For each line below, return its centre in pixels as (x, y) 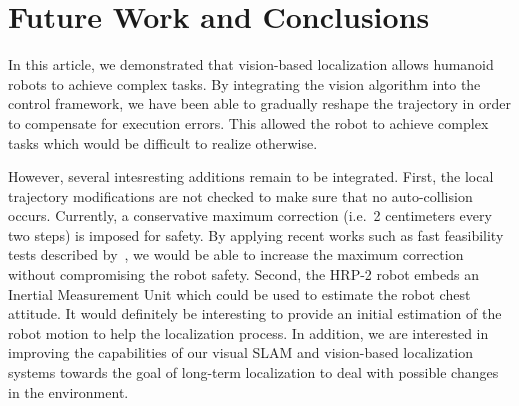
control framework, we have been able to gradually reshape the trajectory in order (259, 103)
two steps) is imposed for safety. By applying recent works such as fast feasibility (256, 234)
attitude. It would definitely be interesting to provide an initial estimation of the (255, 313)
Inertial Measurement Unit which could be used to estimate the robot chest (239, 293)
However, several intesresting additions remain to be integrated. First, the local (251, 176)
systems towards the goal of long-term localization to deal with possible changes (253, 372)
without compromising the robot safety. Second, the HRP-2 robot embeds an (243, 274)
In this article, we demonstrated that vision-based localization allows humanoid (251, 64)
